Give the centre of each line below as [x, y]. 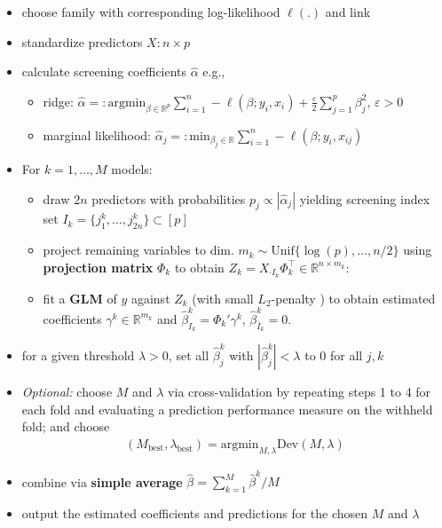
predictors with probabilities [169, 198]
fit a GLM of [80, 298]
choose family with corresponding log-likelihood [151, 12]
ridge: [58, 101]
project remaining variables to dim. [138, 250]
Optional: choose [67, 392]
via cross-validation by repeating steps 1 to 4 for [300, 392]
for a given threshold [78, 355]
